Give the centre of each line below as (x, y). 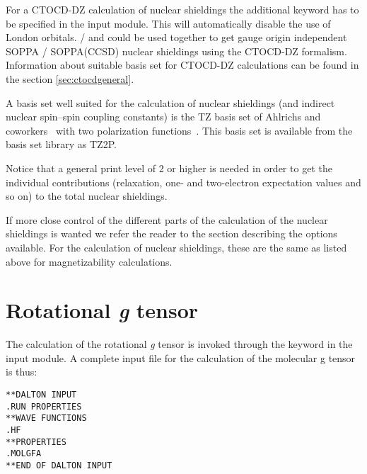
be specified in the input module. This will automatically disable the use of (168, 23)
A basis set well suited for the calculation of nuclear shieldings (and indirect (170, 102)
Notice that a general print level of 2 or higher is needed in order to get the (169, 168)
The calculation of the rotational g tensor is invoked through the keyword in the (179, 344)
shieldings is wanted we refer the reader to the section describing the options (171, 233)
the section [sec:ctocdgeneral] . (70, 78)
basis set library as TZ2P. (61, 144)
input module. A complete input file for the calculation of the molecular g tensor (181, 357)
